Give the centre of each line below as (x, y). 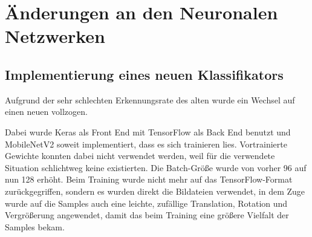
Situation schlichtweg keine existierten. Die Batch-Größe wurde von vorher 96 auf (156, 167)
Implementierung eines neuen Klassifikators (144, 74)
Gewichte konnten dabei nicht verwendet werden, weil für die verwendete (140, 156)
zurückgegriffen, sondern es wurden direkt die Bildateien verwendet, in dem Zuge (155, 191)
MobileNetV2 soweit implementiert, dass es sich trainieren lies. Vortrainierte (146, 144)
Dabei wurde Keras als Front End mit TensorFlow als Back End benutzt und (148, 131)
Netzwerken (55, 36)
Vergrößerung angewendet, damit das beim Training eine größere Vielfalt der (147, 215)
